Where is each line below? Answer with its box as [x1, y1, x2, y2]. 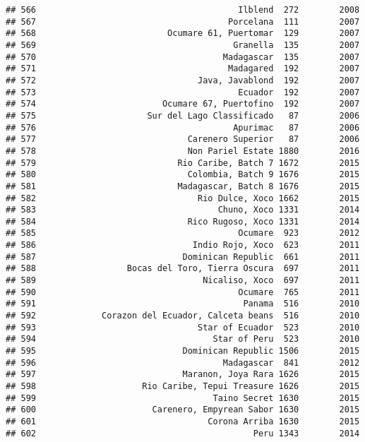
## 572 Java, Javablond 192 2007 [6, 75, 360, 85]
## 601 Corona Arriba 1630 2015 [6, 416, 360, 426]
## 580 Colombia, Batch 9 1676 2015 [6, 169, 360, 180]
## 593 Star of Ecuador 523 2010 [6, 322, 360, 333]
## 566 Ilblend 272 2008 [6, 5, 360, 15]
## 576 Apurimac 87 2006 [6, 122, 360, 133]
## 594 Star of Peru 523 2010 [6, 334, 360, 345]
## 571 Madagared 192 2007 [6, 64, 360, 74]
